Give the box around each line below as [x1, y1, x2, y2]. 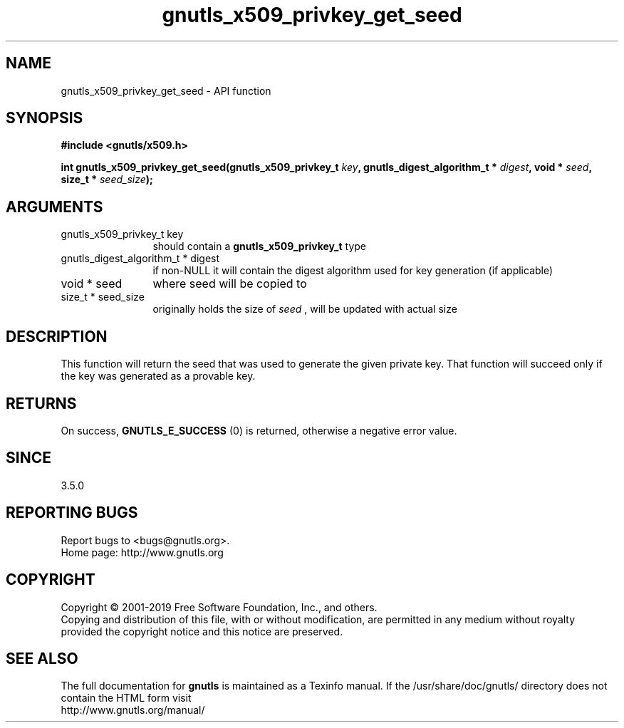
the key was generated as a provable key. [61, 370, 256, 383]
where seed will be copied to [152, 276, 307, 291]
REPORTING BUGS [6, 504, 138, 522]
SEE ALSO [6, 649, 78, 667]
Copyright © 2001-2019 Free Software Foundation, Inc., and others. [61, 600, 378, 613]
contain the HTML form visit [61, 692, 192, 704]
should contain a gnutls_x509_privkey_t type [152, 240, 367, 253]
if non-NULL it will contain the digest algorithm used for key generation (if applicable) [152, 264, 553, 277]
